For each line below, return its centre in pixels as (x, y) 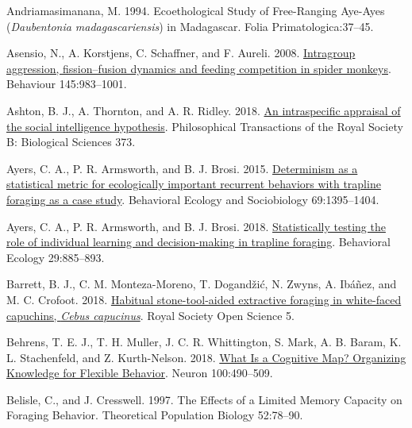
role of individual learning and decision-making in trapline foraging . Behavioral (198, 242)
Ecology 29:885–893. (56, 257)
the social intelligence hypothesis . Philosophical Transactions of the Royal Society (205, 126)
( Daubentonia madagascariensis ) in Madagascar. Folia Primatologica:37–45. (190, 26)
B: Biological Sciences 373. (71, 142)
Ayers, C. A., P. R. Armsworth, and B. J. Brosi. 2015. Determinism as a (182, 168)
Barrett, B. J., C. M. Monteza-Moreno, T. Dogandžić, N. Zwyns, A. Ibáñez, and (202, 284)
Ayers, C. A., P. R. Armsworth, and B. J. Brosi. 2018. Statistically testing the (196, 226)
